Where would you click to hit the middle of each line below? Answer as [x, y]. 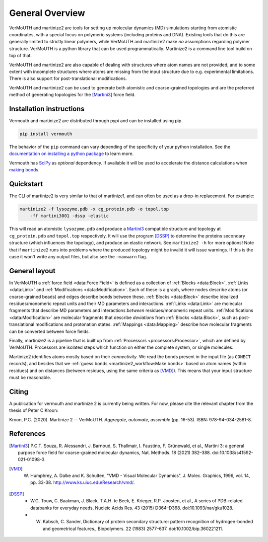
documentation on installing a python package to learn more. [71, 154]
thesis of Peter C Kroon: [34, 410]
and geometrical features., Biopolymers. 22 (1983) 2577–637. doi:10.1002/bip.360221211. [133, 529]
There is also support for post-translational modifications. [68, 78]
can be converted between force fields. [50, 331]
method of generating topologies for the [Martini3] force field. [72, 95]
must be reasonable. [30, 377]
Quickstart [26, 184]
